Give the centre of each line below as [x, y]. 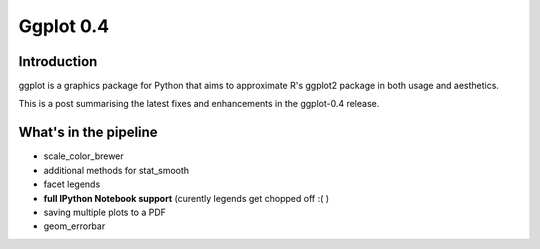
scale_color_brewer [83, 156]
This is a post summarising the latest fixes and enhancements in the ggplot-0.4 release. [199, 104]
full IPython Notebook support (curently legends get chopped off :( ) [186, 198]
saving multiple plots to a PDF [105, 212]
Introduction [58, 61]
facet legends [72, 184]
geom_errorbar [74, 226]
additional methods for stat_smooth [116, 170]
